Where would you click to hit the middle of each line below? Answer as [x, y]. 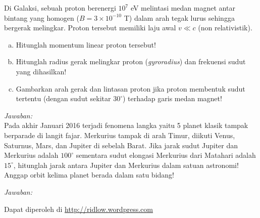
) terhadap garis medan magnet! [172, 98]
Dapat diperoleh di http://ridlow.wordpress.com [79, 209]
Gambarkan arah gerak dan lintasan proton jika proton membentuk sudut [131, 88]
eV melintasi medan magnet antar [183, 8]
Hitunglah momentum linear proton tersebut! [86, 44]
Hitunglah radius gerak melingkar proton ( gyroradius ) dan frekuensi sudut [131, 61]
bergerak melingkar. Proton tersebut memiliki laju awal [90, 28]
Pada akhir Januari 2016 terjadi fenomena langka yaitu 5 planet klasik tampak [126, 125]
